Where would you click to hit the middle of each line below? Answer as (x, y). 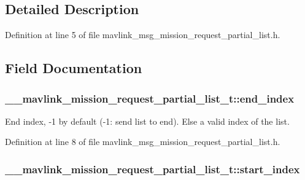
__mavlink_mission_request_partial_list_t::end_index (150, 98)
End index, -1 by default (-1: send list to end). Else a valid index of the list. (147, 121)
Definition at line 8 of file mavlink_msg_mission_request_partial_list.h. (143, 142)
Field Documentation (74, 68)
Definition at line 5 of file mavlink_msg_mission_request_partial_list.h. (143, 35)
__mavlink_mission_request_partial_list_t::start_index (152, 169)
